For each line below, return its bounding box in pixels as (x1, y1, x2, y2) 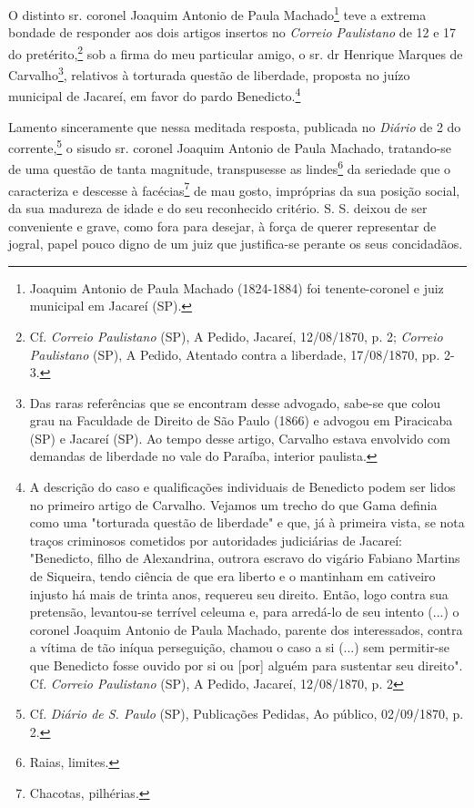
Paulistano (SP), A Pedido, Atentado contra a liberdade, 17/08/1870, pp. (29, 344, 440, 363)
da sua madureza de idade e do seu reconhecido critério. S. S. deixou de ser (8, 198, 428, 217)
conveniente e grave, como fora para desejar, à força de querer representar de (8, 216, 437, 235)
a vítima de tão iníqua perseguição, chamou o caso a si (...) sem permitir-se (29, 638, 450, 657)
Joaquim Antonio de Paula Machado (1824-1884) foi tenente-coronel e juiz (29, 278, 444, 297)
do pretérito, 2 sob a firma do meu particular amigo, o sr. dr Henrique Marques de (8, 41, 463, 63)
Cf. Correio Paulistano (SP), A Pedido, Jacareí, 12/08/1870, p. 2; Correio (29, 326, 443, 345)
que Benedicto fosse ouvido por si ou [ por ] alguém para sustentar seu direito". (29, 656, 463, 674)
